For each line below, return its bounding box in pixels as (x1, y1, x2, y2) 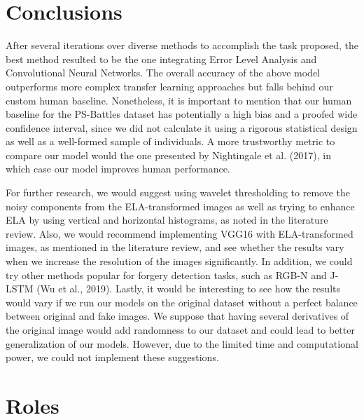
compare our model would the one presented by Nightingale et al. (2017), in (6, 147, 331, 162)
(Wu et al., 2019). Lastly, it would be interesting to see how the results (36, 281, 341, 296)
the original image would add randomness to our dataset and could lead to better (6, 323, 355, 337)
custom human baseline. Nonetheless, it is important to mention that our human (6, 93, 352, 107)
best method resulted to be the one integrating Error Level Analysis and (6, 51, 317, 66)
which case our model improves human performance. (6, 161, 230, 176)
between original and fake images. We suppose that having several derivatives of (6, 309, 349, 323)
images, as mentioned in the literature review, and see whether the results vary (6, 240, 344, 255)
